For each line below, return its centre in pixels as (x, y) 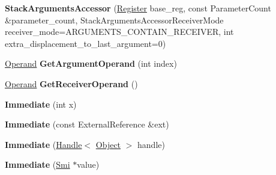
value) (88, 164)
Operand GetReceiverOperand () (71, 83)
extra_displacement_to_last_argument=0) (85, 43)
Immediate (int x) (41, 104)
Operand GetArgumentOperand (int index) (91, 63)
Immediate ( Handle (43, 144)
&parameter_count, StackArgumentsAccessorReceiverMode (114, 20)
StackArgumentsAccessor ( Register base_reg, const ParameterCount (138, 8)
